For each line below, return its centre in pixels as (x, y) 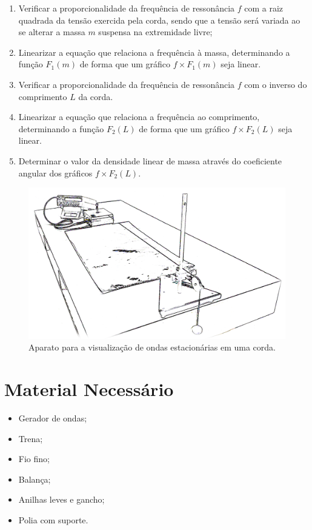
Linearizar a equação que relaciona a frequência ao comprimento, (139, 117)
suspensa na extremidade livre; (155, 32)
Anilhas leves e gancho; (61, 499)
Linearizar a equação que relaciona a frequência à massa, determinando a (154, 52)
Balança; (35, 479)
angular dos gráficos (55, 173)
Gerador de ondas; (53, 418)
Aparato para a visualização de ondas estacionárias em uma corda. (152, 347)
